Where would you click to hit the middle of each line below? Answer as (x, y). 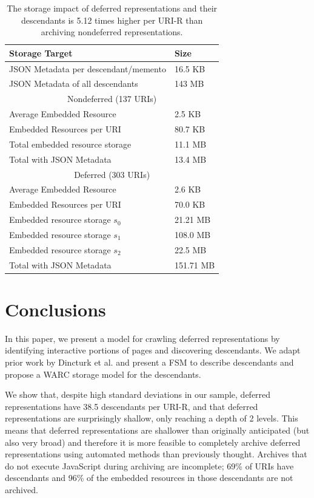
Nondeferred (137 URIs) (112, 99)
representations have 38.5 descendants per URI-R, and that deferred (132, 406)
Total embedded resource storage (70, 144)
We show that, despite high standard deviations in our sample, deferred (138, 394)
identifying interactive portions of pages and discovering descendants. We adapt (153, 350)
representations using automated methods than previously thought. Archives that (156, 454)
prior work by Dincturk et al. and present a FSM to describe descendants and (149, 362)
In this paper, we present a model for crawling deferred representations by (142, 338)
